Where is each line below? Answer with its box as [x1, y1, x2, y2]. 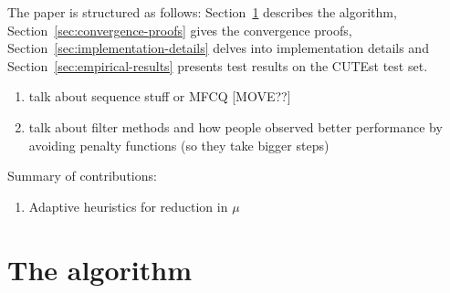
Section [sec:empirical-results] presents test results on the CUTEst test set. [7, 56, 428, 75]
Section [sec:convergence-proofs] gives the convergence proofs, [7, 20, 352, 39]
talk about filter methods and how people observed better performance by [28, 117, 443, 136]
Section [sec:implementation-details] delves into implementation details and [7, 38, 429, 58]
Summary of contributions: [7, 166, 157, 185]
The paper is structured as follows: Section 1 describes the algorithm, [7, 3, 397, 21]
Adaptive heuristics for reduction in [28, 196, 228, 215]
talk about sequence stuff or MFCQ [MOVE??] [28, 87, 291, 106]
